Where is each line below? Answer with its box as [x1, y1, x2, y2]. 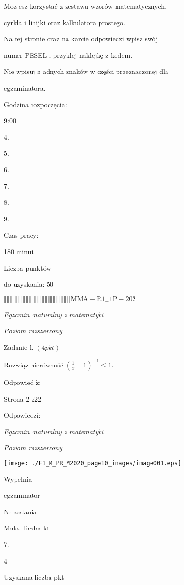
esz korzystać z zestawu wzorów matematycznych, [18, 1, 167, 11]
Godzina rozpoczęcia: [4, 99, 67, 109]
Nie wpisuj [4, 66, 35, 76]
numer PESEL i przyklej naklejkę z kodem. [4, 50, 133, 60]
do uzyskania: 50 [4, 279, 53, 289]
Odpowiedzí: [4, 410, 41, 420]
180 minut [4, 246, 34, 256]
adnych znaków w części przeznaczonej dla [43, 66, 168, 76]
